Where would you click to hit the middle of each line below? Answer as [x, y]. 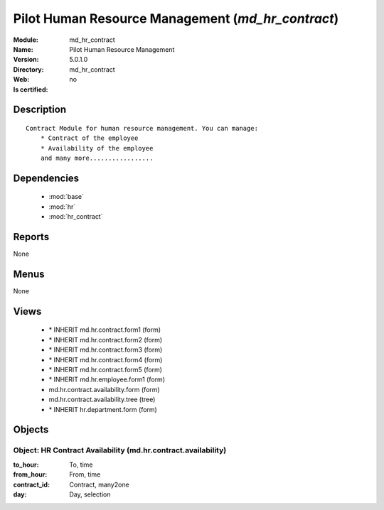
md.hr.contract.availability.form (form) [104, 389]
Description [40, 110]
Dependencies [46, 178]
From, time [85, 474]
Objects [31, 430]
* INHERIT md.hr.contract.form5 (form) [106, 370]
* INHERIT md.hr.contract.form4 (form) [106, 359]
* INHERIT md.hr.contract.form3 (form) [106, 350]
